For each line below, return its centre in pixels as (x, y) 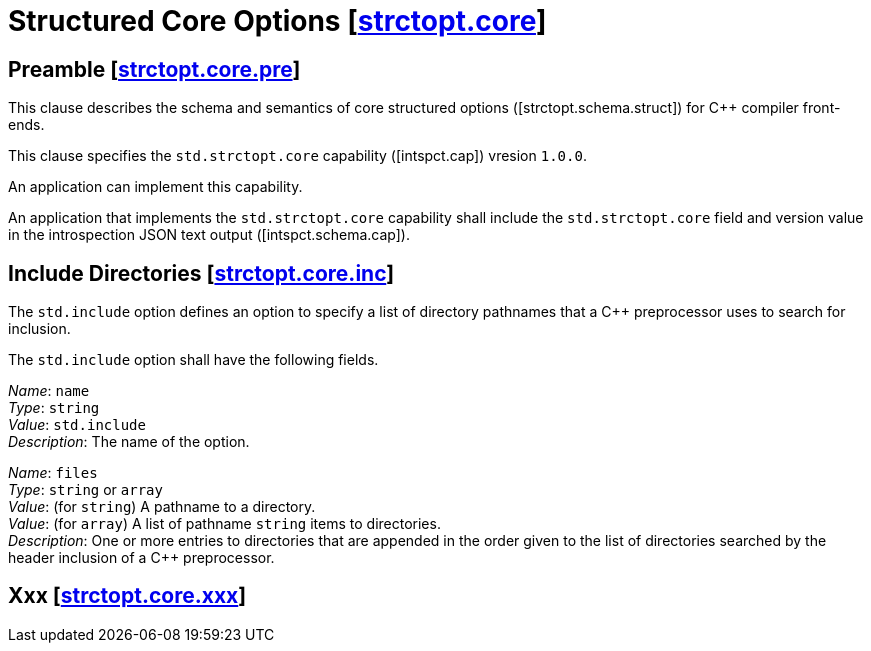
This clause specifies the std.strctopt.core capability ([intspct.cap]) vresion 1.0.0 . (297, 156)
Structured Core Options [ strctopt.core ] (277, 21)
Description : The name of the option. (129, 442)
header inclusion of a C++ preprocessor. (141, 558)
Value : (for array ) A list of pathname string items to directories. (224, 524)
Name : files (53, 473)
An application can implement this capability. (155, 187)
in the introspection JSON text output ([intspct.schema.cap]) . (209, 235)
